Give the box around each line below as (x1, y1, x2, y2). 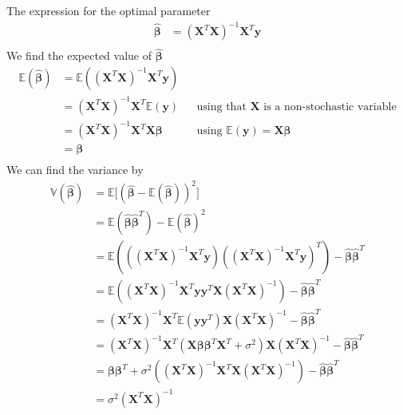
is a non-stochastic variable (263, 101, 397, 113)
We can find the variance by (6, 161, 144, 178)
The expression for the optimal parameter (6, 2, 211, 18)
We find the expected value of (6, 47, 152, 64)
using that (196, 101, 247, 113)
